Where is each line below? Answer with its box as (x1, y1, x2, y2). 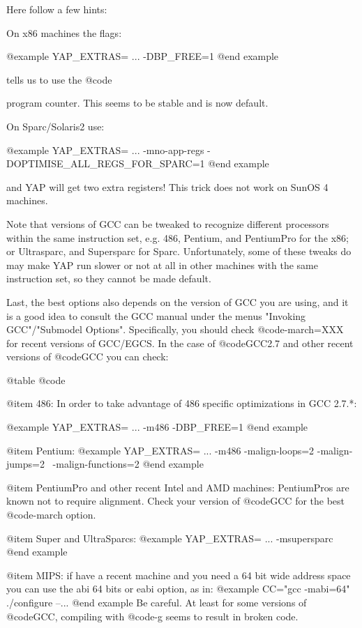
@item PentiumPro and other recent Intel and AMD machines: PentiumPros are (6, 480, 349, 494)
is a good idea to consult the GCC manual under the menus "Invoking (6, 308, 306, 323)
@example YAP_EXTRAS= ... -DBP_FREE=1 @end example (6, 49, 279, 63)
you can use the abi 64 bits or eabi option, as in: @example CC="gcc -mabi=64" (6, 581, 350, 596)
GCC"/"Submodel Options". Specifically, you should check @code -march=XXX (6, 322, 344, 337)
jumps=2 (6, 457, 45, 471)
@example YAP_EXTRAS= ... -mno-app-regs (6, 142, 204, 157)
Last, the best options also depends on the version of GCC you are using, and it (6, 294, 349, 309)
